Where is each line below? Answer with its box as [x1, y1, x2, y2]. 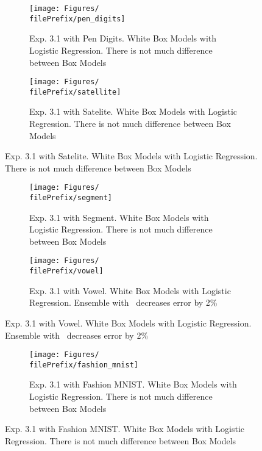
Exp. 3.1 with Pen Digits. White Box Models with [29, 32, 217, 45]
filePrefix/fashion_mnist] [29, 360, 138, 369]
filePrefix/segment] [29, 193, 113, 203]
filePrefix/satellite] [29, 87, 121, 96]
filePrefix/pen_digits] [29, 14, 126, 23]
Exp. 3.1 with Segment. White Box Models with [29, 211, 209, 223]
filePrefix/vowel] [29, 267, 104, 276]
